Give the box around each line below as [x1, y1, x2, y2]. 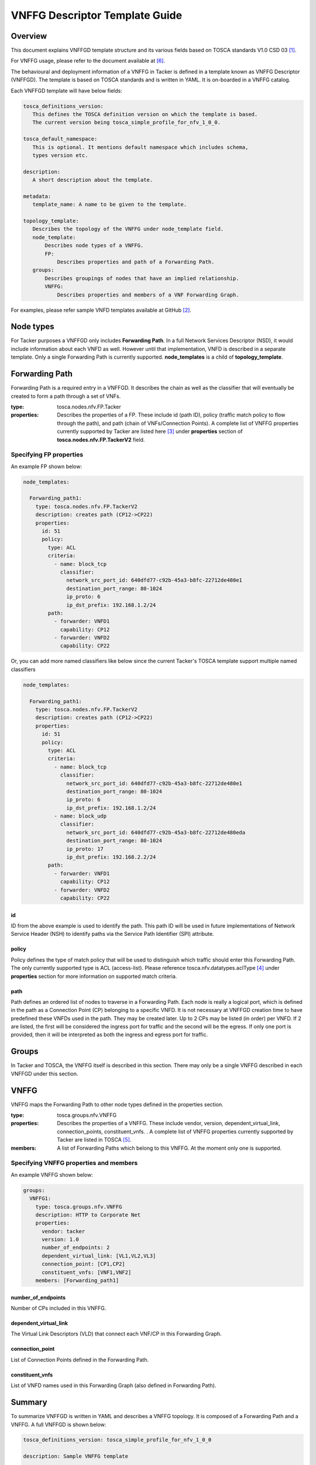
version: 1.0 [42, 1236, 79, 1243]
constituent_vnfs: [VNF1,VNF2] [42, 1269, 132, 1276]
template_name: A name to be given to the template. [32, 201, 187, 208]
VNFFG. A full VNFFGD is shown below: [11, 1421, 107, 1428]
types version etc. [32, 152, 88, 158]
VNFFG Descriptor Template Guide [11, 9, 183, 22]
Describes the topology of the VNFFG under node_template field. [32, 226, 224, 233]
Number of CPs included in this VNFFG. [11, 1304, 107, 1312]
